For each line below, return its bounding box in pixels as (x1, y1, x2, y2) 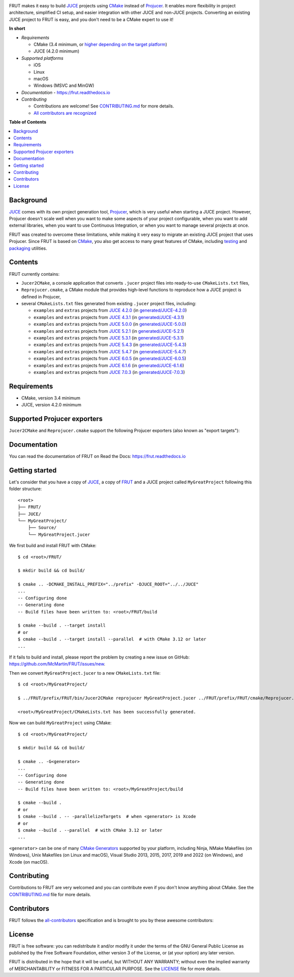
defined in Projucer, (21, 293, 61, 299)
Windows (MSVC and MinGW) (33, 82, 95, 88)
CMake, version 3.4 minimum (21, 395, 81, 401)
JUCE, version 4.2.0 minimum (21, 402, 82, 408)
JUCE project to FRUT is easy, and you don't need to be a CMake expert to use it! (9, 16, 174, 22)
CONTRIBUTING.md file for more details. (9, 891, 92, 898)
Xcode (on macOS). (9, 859, 49, 865)
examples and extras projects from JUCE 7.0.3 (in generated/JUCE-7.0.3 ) (33, 370, 185, 375)
